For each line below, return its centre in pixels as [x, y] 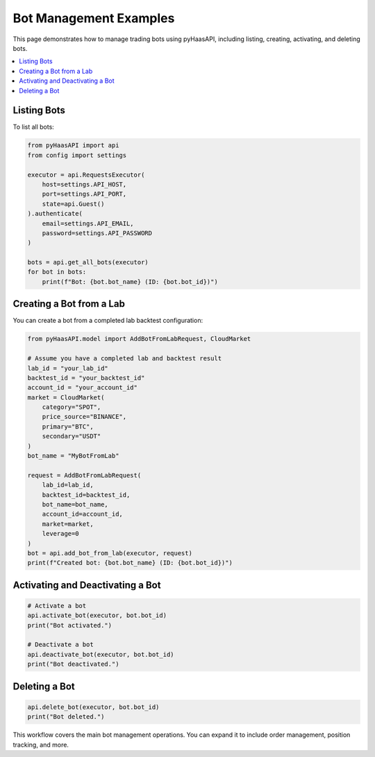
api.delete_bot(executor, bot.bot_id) [93, 707]
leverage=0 [60, 534]
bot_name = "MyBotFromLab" [73, 456]
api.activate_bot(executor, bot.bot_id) [97, 615]
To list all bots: [34, 127]
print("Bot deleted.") [66, 717]
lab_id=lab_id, [68, 485]
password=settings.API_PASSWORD [97, 233]
